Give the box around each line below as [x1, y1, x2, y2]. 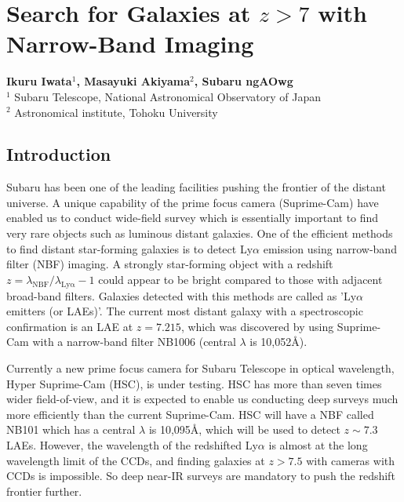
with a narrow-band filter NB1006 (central [32, 333, 236, 350]
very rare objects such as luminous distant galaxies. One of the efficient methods [6, 225, 393, 242]
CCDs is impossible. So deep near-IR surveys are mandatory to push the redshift [6, 467, 395, 484]
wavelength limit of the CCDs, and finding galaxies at [6, 452, 265, 468]
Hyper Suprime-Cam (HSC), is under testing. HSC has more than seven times [6, 375, 382, 391]
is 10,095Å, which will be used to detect [148, 421, 340, 438]
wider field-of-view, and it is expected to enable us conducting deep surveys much [6, 391, 399, 407]
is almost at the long [268, 437, 368, 453]
